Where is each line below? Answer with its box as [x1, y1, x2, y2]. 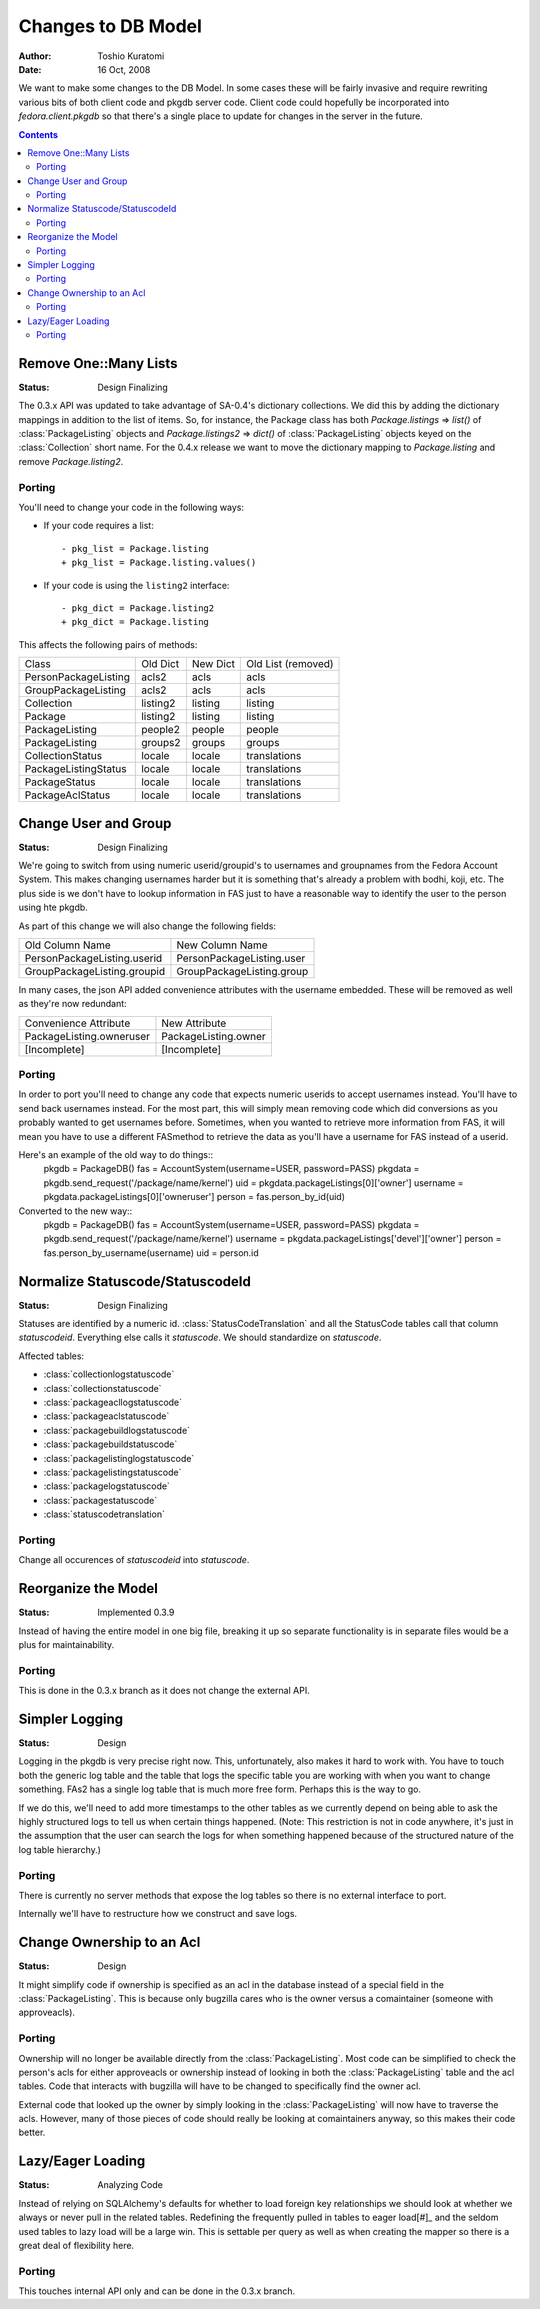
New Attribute [161, 1016, 227, 1030]
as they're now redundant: [18, 998, 127, 1010]
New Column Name [176, 938, 269, 952]
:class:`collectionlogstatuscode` [43, 1368, 175, 1380]
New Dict [191, 657, 235, 671]
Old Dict [141, 657, 180, 671]
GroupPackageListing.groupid [24, 964, 165, 978]
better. [18, 2126, 46, 2139]
